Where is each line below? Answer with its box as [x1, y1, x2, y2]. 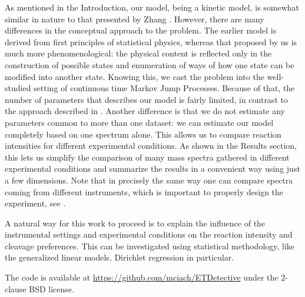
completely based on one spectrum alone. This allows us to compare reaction [5, 128, 281, 140]
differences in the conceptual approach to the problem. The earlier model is [5, 24, 277, 36]
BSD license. [29, 282, 74, 295]
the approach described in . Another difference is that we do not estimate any [5, 105, 285, 117]
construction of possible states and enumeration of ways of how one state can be [5, 58, 294, 71]
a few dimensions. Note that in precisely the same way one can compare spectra [5, 173, 293, 186]
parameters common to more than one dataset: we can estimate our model [5, 116, 274, 128]
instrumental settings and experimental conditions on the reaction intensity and [5, 228, 293, 241]
